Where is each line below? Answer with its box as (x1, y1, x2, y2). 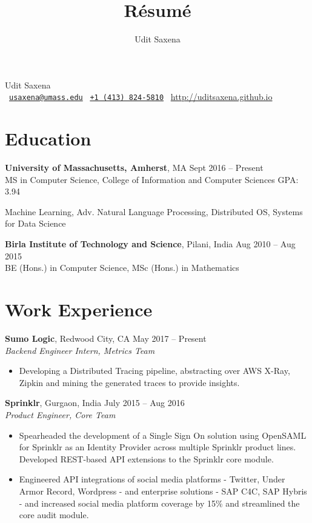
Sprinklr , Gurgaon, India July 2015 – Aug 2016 (5, 396, 185, 409)
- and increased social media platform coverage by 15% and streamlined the (19, 496, 300, 509)
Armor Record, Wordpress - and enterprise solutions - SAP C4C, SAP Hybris (19, 484, 307, 497)
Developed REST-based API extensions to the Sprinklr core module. (19, 452, 274, 465)
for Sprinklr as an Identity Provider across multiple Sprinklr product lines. (19, 441, 296, 453)
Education (5, 126, 91, 151)
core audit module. (19, 508, 89, 521)
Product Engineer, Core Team (5, 408, 116, 421)
